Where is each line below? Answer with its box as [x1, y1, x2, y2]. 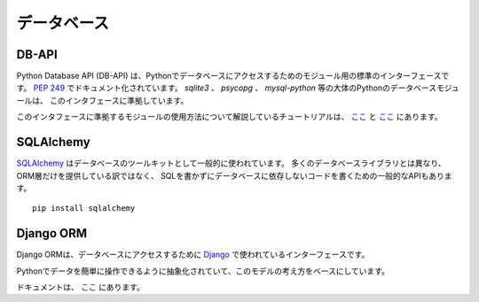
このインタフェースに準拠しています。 [49, 95, 189, 105]
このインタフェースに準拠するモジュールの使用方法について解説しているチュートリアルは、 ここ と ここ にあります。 [16, 112, 443, 122]
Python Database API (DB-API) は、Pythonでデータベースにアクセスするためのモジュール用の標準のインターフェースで [16, 71, 450, 81]
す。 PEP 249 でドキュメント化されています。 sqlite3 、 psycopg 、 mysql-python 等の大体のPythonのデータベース [16, 82, 437, 93]
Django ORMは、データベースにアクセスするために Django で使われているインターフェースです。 [16, 249, 370, 260]
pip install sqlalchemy [32, 204, 136, 213]
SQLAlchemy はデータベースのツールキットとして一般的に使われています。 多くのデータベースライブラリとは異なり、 [16, 158, 447, 168]
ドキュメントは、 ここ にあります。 [16, 282, 145, 292]
